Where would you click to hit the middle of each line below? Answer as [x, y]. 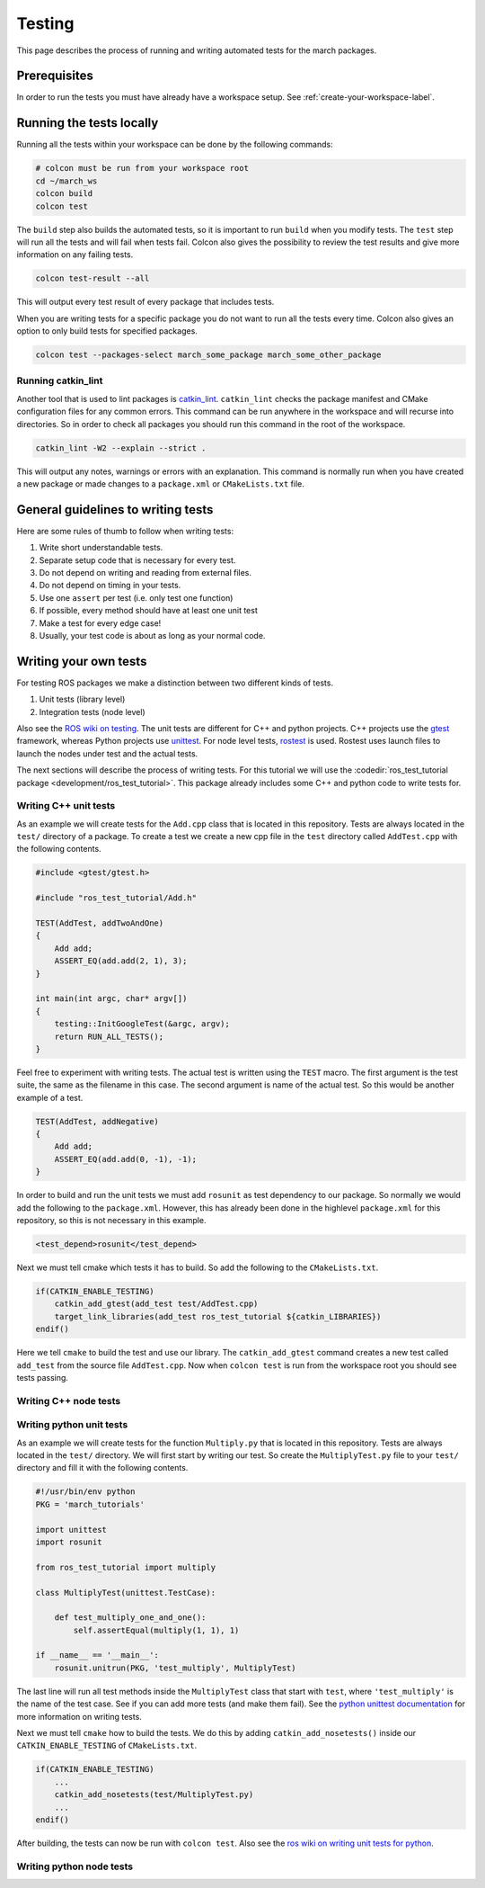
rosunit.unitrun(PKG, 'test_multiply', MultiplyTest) [175, 1668]
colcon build [64, 194]
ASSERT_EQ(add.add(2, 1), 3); [121, 961]
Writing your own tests [82, 661]
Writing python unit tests [72, 1425]
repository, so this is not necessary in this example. [111, 1221]
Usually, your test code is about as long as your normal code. [152, 635]
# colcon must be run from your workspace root [142, 168]
